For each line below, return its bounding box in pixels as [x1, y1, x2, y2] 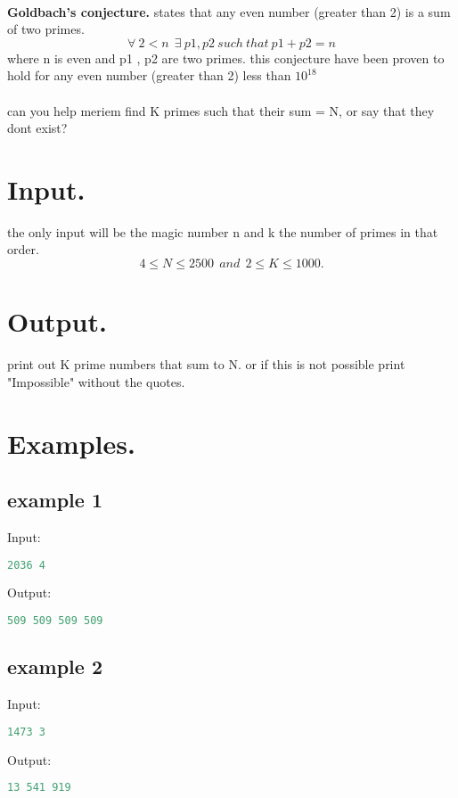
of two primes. [7, 20, 85, 38]
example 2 [7, 653, 102, 680]
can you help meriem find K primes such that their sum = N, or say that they [7, 101, 435, 119]
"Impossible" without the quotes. [7, 372, 185, 391]
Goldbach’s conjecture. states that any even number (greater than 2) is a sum [7, 2, 451, 21]
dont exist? [7, 119, 68, 137]
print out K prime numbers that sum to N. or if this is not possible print [7, 355, 405, 374]
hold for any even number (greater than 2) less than [7, 66, 291, 85]
